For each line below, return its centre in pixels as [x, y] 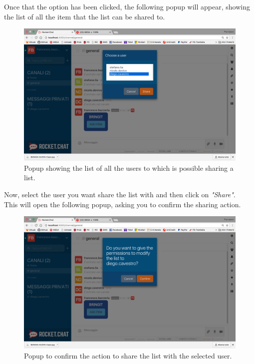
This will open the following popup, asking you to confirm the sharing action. [123, 204]
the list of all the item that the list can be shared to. [85, 16]
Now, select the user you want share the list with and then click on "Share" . [120, 194]
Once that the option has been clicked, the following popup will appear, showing [127, 6]
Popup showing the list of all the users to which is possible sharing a [129, 168]
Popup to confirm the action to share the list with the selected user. [128, 355]
